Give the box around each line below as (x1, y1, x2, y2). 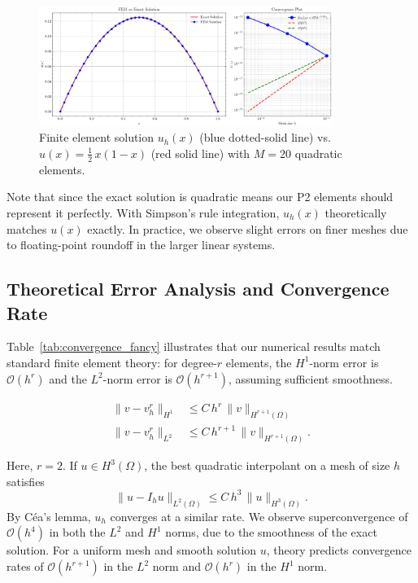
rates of (7, 558, 44, 575)
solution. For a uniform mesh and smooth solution (7, 541, 257, 559)
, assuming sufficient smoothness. (228, 370, 393, 387)
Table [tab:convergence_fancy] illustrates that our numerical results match (7, 338, 381, 355)
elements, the (225, 353, 292, 370)
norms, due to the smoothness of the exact (165, 524, 377, 541)
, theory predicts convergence (266, 541, 412, 559)
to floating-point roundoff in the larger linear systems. (7, 236, 276, 253)
